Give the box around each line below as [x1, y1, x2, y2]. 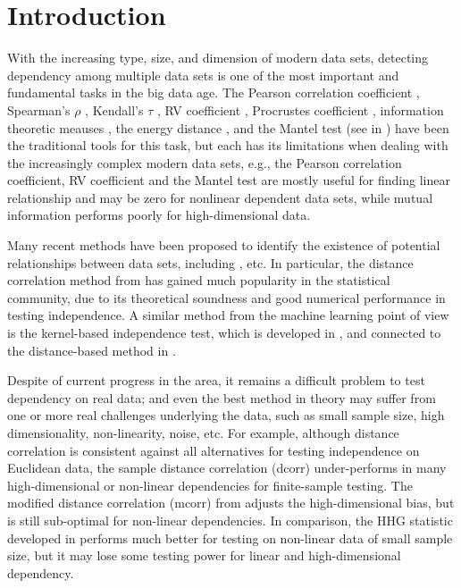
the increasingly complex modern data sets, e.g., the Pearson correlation [7, 153, 402, 172]
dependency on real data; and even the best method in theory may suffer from [7, 388, 436, 407]
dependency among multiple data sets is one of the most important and [7, 65, 399, 84]
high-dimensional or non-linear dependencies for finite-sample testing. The [7, 475, 413, 494]
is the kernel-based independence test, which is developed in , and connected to [7, 323, 441, 342]
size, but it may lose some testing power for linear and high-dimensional [7, 546, 401, 565]
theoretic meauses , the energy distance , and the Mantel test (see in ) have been [7, 118, 449, 137]
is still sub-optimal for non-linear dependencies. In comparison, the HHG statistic [7, 510, 453, 529]
